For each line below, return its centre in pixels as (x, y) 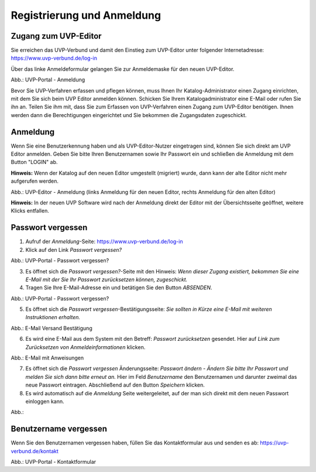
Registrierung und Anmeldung (86, 15)
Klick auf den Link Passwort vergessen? (74, 249)
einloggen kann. (45, 401)
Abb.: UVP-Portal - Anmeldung (48, 80)
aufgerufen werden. (35, 181)
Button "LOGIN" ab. (34, 162)
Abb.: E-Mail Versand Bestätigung (52, 328)
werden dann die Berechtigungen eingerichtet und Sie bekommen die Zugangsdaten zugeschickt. (129, 115)
